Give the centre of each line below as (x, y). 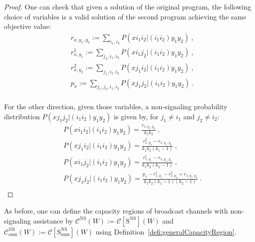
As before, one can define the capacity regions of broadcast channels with (116, 210)
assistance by (53, 220)
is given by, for (136, 116)
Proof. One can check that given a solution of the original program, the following (128, 6)
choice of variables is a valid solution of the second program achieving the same (125, 16)
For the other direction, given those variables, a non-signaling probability (116, 107)
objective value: (28, 26)
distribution (22, 116)
